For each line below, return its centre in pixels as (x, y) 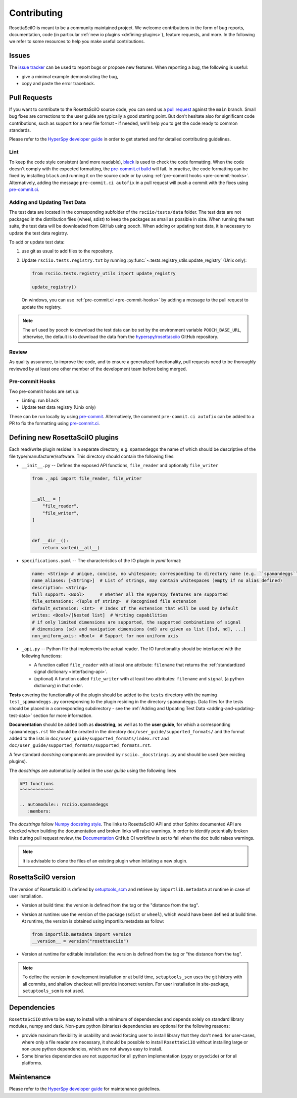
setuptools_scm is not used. (53, 991)
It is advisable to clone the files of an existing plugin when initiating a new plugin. (105, 860)
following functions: (42, 656)
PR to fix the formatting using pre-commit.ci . (54, 424)
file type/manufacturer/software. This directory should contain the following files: (92, 456)
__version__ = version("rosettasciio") (80, 941)
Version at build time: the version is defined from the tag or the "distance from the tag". (110, 905)
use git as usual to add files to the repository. (68, 251)
